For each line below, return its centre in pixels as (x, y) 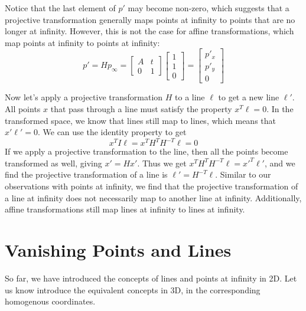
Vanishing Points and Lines (118, 250)
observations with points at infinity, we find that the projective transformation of (152, 186)
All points (23, 108)
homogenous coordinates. (50, 301)
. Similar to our (243, 174)
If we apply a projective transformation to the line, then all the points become (147, 151)
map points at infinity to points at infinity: (82, 42)
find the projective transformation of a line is (86, 174)
